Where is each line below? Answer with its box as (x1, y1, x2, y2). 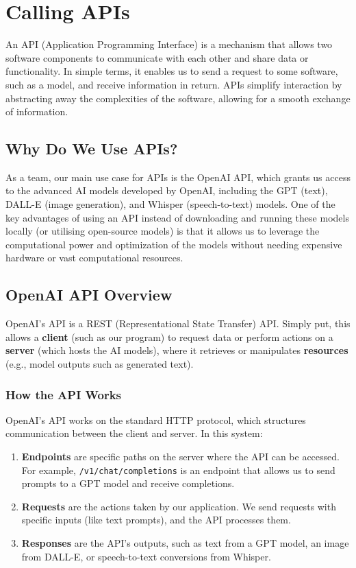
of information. (5, 104, 68, 119)
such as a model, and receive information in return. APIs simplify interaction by (5, 77, 342, 91)
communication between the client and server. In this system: (5, 426, 263, 440)
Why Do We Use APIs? (5, 138, 178, 159)
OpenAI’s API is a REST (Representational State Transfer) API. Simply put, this (5, 316, 351, 331)
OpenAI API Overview (5, 284, 173, 305)
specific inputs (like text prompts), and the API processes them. (21, 512, 291, 527)
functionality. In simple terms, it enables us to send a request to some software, (5, 64, 338, 78)
